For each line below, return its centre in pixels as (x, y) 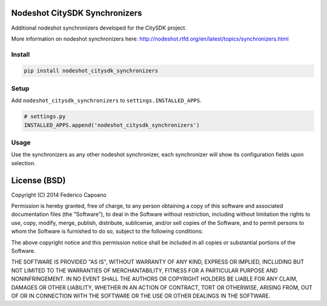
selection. (23, 163)
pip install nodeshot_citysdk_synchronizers (91, 71)
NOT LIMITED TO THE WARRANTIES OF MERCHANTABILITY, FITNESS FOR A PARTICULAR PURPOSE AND (144, 270)
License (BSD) (38, 181)
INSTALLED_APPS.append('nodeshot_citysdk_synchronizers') (112, 125)
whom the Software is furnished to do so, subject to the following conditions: (107, 231)
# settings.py (45, 117)
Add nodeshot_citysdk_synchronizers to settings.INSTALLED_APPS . (107, 100)
